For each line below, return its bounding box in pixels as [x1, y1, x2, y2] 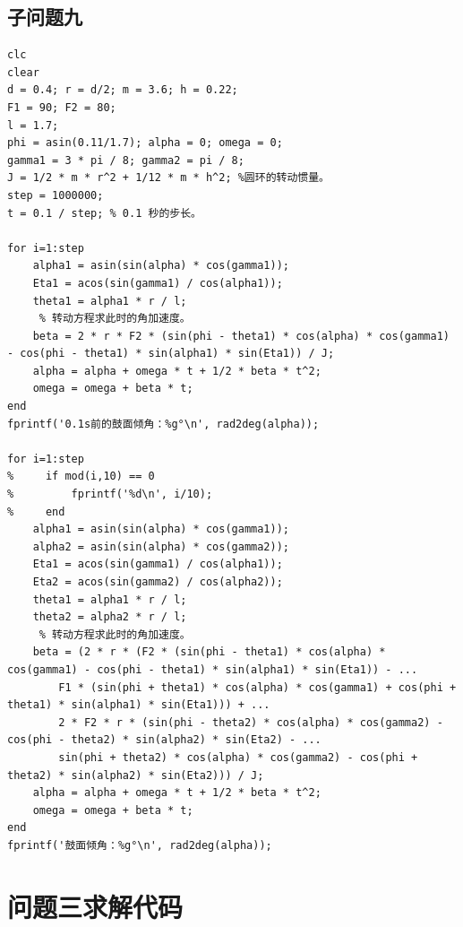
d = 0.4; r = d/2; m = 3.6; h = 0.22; [7, 83, 238, 97]
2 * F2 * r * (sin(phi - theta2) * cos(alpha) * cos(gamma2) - [58, 715, 443, 729]
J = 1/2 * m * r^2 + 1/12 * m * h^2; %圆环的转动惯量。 [7, 171, 330, 185]
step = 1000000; [7, 188, 104, 202]
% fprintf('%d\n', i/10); [7, 488, 213, 501]
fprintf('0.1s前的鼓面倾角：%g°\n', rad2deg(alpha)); [7, 417, 320, 430]
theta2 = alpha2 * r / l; [32, 611, 187, 624]
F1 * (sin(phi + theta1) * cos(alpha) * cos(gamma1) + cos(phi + [58, 680, 457, 694]
